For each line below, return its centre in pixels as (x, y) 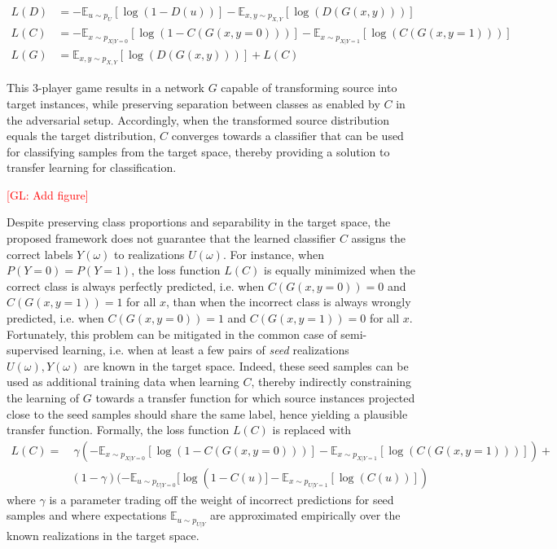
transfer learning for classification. (92, 167)
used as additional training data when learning (123, 382)
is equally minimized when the (339, 270)
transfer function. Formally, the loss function (118, 430)
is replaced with (312, 430)
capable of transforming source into (309, 88)
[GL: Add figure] (48, 194)
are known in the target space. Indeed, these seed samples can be (246, 365)
